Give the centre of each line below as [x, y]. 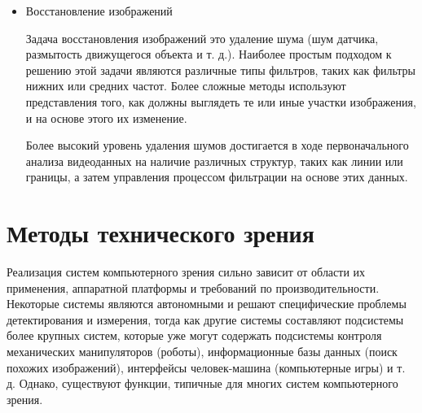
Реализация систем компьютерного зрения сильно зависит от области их [186, 272]
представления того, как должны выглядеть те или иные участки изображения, [221, 101]
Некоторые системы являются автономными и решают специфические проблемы [207, 304]
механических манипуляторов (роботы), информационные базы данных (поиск [202, 352]
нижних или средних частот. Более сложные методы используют [186, 86]
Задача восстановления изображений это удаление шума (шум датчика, [202, 38]
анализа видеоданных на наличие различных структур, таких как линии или [214, 161]
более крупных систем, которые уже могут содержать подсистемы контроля [194, 335]
